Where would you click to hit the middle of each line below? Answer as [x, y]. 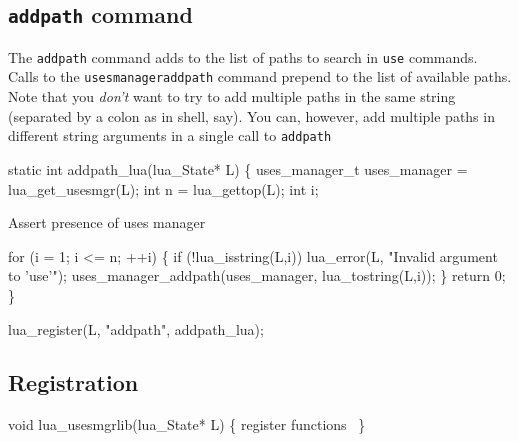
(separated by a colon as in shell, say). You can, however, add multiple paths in [251, 115]
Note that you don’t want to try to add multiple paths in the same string [232, 96]
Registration [73, 382]
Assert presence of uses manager [107, 222]
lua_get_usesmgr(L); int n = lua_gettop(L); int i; [163, 188]
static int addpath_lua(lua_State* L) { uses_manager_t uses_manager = [238, 168]
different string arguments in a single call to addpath [170, 135]
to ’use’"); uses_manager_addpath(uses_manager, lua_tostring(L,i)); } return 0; [257, 275]
